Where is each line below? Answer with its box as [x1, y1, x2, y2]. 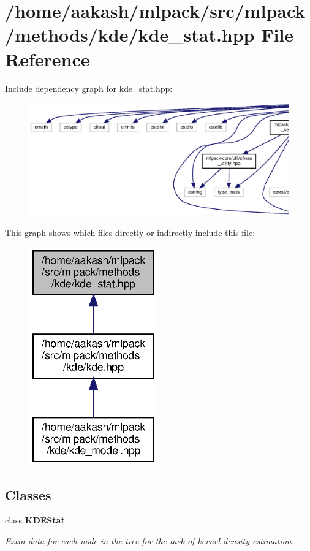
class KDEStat [5, 514, 65, 526]
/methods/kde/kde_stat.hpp [5, 22, 255, 47]
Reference [5, 46, 90, 71]
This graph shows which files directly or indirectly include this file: [5, 226, 255, 238]
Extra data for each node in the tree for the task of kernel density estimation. [5, 534, 295, 547]
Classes [5, 485, 51, 504]
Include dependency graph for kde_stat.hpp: [5, 82, 173, 94]
